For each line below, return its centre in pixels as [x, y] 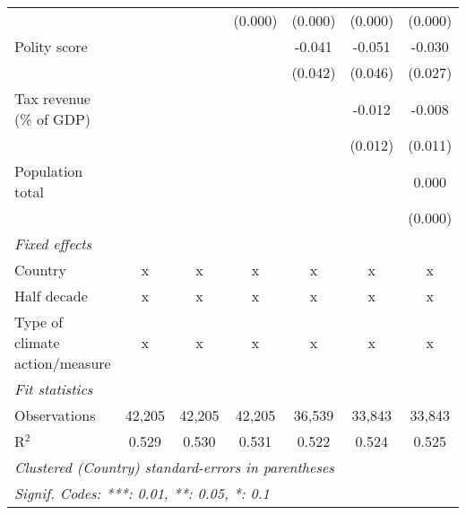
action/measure [63, 363]
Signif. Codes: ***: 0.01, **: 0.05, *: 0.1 [142, 493]
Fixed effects [53, 244]
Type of [39, 322]
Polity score [51, 46]
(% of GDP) [53, 119]
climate [37, 342]
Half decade [51, 296]
